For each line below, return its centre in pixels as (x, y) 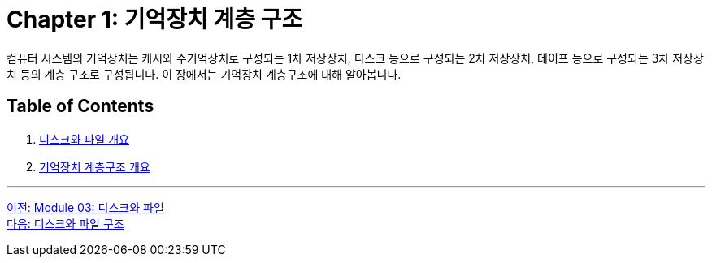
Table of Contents (80, 106)
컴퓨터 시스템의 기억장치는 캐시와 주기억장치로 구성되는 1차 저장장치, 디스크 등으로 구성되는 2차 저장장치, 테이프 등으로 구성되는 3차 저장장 (355, 58)
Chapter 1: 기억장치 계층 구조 (155, 19)
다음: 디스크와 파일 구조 (65, 223)
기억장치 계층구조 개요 (95, 166)
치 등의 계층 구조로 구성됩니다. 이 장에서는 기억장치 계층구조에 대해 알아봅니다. (204, 74)
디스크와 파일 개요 (84, 139)
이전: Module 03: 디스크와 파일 (85, 207)
